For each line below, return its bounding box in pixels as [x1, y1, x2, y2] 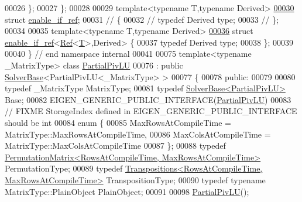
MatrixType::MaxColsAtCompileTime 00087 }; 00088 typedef [5, 139, 226, 152]
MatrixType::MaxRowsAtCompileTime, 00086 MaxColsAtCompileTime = [5, 128, 271, 140]
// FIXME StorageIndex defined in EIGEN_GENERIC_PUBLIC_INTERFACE [5, 105, 297, 117]
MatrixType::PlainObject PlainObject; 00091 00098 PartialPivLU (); [5, 185, 249, 197]
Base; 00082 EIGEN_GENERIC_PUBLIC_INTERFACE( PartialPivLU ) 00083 [5, 93, 291, 105]
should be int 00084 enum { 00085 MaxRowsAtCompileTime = [5, 116, 231, 128]
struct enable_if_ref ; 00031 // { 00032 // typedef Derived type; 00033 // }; [5, 13, 279, 25]
